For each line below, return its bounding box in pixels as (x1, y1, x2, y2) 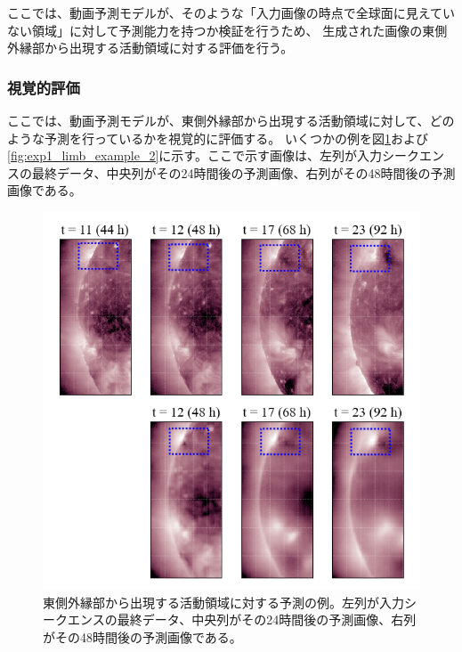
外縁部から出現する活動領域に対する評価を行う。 (7, 38, 294, 57)
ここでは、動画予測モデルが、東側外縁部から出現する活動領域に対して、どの (7, 111, 455, 129)
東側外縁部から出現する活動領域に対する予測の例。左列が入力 (43, 592, 404, 611)
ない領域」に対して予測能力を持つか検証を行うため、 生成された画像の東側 (7, 20, 448, 39)
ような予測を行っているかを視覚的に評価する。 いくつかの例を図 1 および (7, 128, 428, 147)
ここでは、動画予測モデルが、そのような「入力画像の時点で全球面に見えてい (7, 4, 456, 21)
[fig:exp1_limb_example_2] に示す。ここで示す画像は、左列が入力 (7, 146, 382, 165)
